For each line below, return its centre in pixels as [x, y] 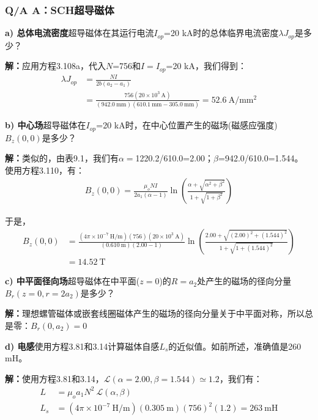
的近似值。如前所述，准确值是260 [235, 346]
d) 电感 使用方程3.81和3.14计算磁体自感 [82, 346]
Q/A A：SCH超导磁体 [60, 9]
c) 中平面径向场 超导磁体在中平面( [72, 281]
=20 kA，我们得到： [206, 66]
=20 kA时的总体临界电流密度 [221, 33]
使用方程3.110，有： [45, 170]
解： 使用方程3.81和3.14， [54, 378]
